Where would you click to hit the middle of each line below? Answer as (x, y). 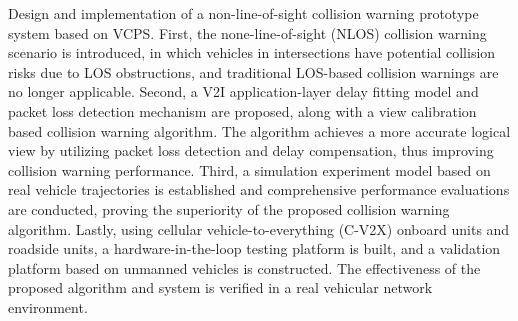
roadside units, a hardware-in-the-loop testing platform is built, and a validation (254, 248)
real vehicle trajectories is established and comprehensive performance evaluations (259, 189)
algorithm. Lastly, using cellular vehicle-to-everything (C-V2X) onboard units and (259, 228)
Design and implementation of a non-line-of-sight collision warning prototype (243, 13)
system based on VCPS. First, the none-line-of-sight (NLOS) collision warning (247, 32)
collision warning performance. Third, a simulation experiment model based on (249, 169)
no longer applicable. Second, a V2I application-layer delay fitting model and (243, 91)
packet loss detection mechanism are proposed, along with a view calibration (242, 110)
